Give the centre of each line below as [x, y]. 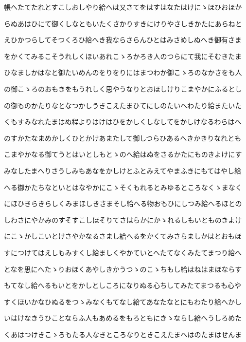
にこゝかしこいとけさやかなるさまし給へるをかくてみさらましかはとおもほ [123, 236]
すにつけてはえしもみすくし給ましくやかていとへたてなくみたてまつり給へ [123, 252]
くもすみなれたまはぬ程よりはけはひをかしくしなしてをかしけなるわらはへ [123, 122]
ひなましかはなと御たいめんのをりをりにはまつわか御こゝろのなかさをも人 [123, 72]
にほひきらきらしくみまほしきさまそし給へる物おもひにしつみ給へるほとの [123, 203]
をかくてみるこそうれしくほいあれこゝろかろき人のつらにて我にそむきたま [123, 56]
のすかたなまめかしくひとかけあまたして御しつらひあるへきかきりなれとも [123, 138]
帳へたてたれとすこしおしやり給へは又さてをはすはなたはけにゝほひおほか [123, 7]
